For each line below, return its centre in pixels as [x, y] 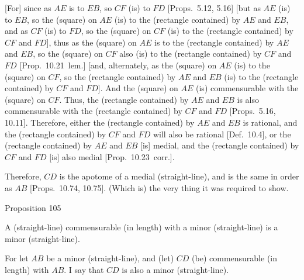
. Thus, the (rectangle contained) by [124, 99]
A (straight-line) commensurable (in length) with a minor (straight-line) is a [141, 227]
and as [16, 31]
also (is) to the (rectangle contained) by [191, 53]
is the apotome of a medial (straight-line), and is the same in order [179, 176]
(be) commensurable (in [235, 258]
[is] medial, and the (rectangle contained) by [220, 145]
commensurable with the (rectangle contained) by [94, 111]
